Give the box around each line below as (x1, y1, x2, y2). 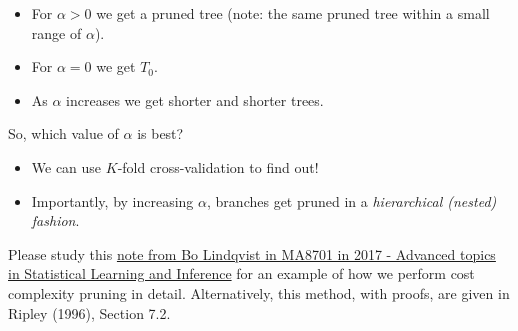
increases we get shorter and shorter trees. (66, 89, 324, 110)
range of (31, 22, 82, 43)
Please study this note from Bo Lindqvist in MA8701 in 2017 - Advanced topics (8, 243, 496, 264)
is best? (137, 123, 184, 144)
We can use (31, 156, 102, 177)
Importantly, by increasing (31, 190, 194, 211)
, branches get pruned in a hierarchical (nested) (207, 190, 497, 211)
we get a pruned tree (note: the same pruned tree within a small (96, 3, 490, 23)
